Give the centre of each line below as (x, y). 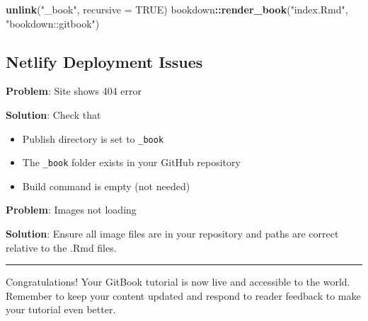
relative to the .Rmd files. (61, 247)
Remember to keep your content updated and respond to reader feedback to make (183, 295)
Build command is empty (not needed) (106, 186)
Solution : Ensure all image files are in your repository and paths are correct (172, 234)
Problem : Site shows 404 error (74, 91)
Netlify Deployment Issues (104, 61)
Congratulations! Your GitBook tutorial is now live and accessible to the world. (178, 282)
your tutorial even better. (61, 309)
